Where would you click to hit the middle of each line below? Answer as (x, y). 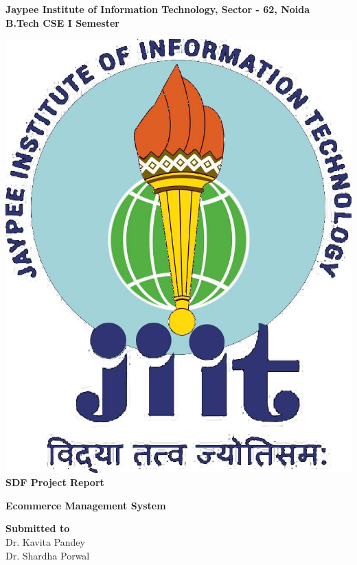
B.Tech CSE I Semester (62, 22)
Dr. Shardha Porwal (48, 555)
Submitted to (38, 528)
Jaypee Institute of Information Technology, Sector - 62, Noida (158, 9)
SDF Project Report (55, 482)
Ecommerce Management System (86, 505)
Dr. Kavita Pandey (45, 541)
